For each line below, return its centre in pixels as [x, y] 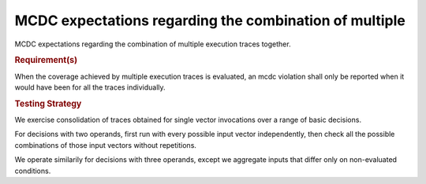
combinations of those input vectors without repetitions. [106, 145]
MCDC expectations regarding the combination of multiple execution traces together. [153, 44]
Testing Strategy [48, 104]
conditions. [33, 171]
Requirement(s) [46, 61]
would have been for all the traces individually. [90, 87]
